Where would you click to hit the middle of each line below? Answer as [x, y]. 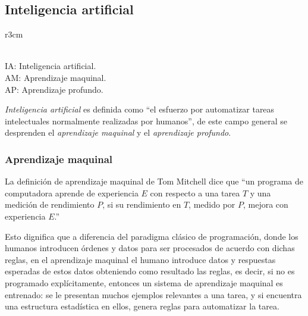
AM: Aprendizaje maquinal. [56, 77]
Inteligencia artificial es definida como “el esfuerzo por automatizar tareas [140, 109]
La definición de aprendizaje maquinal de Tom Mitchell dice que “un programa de [154, 181]
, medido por [212, 204]
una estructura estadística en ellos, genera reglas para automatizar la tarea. [142, 306]
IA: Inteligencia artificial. [51, 66]
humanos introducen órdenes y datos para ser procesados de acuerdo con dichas [150, 248]
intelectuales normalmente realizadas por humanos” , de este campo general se [146, 121]
